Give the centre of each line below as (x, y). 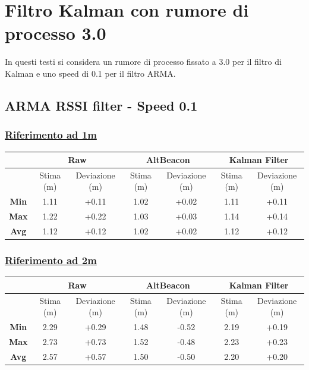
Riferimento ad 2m (51, 260)
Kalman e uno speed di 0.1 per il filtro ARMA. (90, 73)
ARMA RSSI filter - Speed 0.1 (101, 105)
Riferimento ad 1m (51, 135)
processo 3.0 (56, 33)
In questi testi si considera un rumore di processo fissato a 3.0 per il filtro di (143, 62)
